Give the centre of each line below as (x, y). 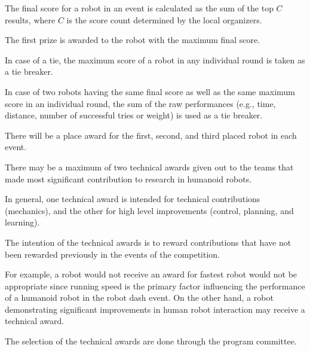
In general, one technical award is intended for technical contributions (133, 199)
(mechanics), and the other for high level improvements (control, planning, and (149, 210)
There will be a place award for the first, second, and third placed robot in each (151, 135)
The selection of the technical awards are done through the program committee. (151, 341)
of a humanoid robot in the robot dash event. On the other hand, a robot (139, 297)
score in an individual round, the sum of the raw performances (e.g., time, (140, 103)
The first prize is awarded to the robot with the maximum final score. (133, 40)
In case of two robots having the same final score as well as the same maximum (150, 91)
